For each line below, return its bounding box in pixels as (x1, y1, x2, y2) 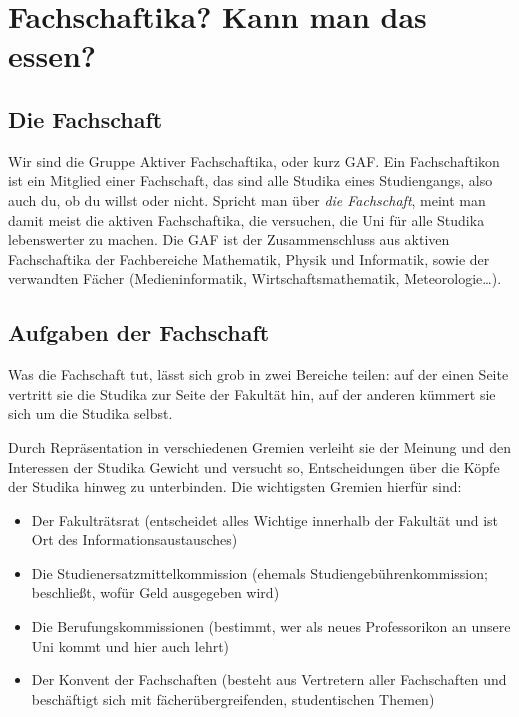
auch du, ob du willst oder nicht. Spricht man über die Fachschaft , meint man (8, 189, 486, 210)
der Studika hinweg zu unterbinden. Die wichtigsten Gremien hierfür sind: (8, 476, 462, 497)
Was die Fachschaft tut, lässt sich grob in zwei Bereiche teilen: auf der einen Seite (8, 364, 509, 385)
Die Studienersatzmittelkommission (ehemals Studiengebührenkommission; (31, 562, 488, 583)
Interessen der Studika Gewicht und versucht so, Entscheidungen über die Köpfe (8, 456, 500, 477)
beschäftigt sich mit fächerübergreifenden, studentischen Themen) (31, 688, 435, 709)
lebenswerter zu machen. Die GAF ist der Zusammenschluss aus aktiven (8, 229, 450, 250)
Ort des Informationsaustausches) (31, 529, 238, 550)
